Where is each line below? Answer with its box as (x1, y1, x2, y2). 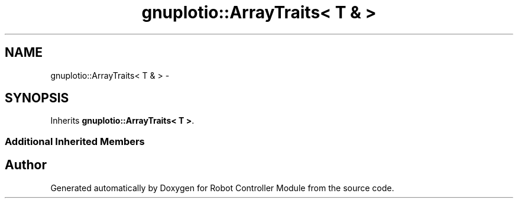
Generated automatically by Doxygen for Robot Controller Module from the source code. (50, 182, 394, 193)
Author (5, 157, 47, 173)
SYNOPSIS (5, 91, 69, 106)
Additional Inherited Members (5, 135, 145, 147)
